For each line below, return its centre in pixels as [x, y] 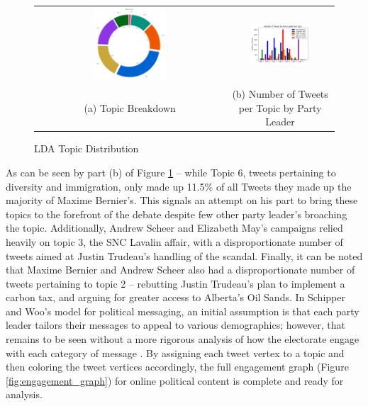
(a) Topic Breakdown [130, 107]
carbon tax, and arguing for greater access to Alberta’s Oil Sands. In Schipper [175, 297]
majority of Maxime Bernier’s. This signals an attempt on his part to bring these [182, 200]
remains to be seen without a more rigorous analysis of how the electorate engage [183, 339]
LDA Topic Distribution [87, 148]
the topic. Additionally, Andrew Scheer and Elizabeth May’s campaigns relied [174, 228]
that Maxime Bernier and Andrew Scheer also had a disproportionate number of [180, 270]
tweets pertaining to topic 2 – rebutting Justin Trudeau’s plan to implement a [175, 283]
